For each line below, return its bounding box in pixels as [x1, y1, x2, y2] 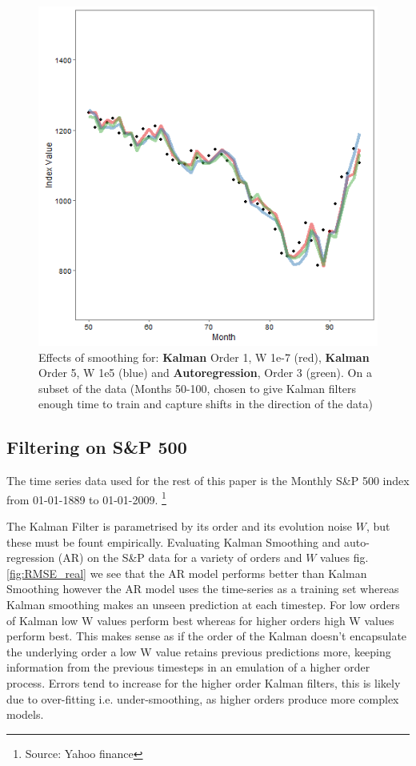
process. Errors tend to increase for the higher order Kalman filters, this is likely [6, 674, 401, 691]
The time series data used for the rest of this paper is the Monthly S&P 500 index [6, 472, 410, 489]
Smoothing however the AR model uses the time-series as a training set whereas [6, 580, 399, 597]
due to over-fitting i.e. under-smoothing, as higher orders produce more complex [6, 690, 399, 707]
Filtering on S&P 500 [6, 435, 187, 459]
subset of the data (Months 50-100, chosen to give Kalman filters [38, 379, 357, 396]
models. [6, 706, 44, 723]
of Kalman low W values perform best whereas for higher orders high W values [6, 612, 394, 628]
